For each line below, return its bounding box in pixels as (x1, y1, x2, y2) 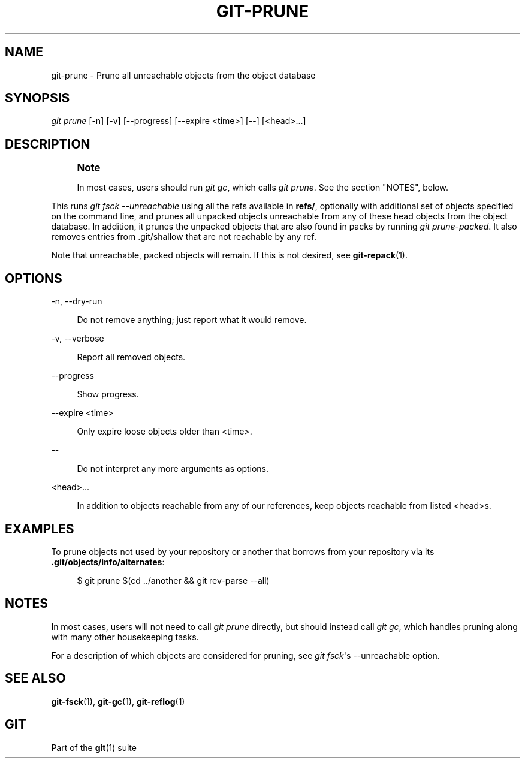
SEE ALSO (5, 671, 66, 686)
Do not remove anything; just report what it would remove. (77, 315, 307, 325)
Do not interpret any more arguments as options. (77, 463, 269, 474)
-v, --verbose (51, 333, 104, 344)
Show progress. (77, 389, 139, 400)
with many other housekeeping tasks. (51, 631, 199, 642)
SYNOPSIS (5, 91, 70, 106)
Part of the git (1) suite (51, 742, 137, 753)
